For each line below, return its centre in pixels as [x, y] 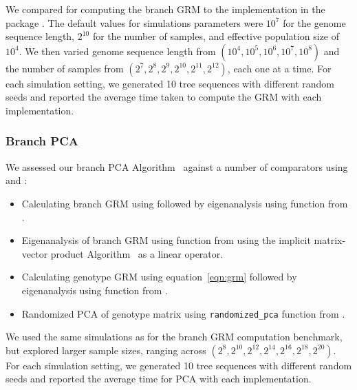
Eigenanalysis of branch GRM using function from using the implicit [166, 240]
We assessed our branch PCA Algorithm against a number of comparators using [177, 166]
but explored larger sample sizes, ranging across [106, 350]
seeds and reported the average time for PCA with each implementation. [159, 379]
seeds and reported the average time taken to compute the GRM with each [164, 97]
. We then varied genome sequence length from [117, 51]
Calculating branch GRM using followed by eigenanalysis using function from [185, 203]
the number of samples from [65, 68]
